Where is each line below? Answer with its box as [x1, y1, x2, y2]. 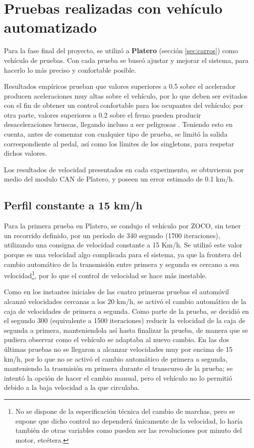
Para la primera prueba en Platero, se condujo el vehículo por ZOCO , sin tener [4, 221, 241, 231]
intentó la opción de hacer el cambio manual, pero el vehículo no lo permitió [4, 372, 233, 383]
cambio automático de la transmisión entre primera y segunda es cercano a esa [4, 259, 239, 269]
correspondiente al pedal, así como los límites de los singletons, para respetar [4, 138, 234, 148]
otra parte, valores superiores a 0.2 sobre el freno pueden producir [4, 109, 201, 120]
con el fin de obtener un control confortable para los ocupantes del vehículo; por [4, 100, 243, 110]
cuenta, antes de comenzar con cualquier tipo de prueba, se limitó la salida [4, 129, 228, 139]
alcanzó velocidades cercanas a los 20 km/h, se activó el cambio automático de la [4, 296, 247, 306]
